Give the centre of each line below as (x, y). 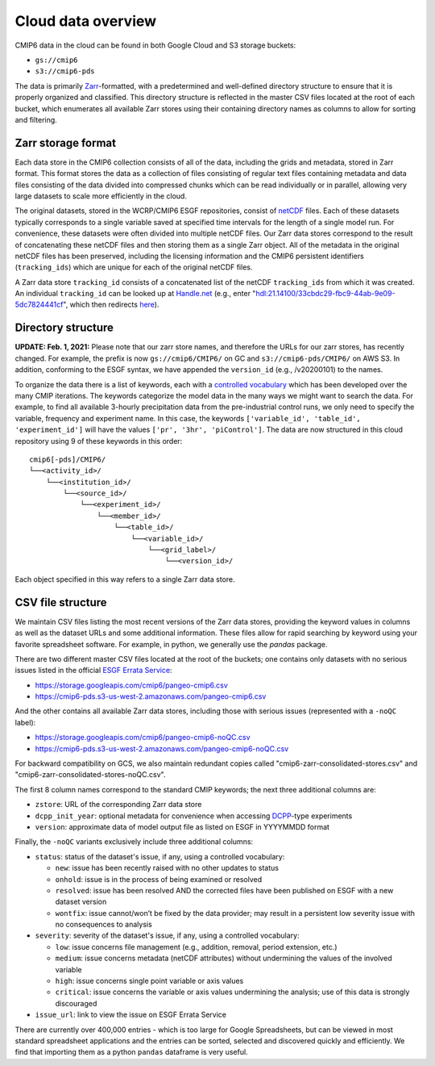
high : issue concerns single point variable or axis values (149, 981)
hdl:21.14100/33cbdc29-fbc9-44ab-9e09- (325, 294)
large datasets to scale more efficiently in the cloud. (101, 196)
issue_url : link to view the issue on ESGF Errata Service (131, 1015)
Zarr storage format (66, 142)
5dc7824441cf (39, 305)
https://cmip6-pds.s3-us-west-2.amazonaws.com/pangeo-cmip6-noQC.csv (162, 748)
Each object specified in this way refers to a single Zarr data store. (125, 579)
